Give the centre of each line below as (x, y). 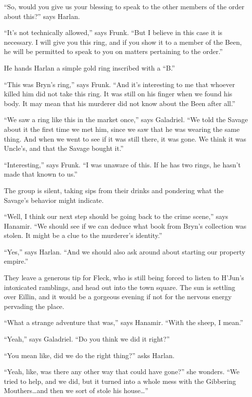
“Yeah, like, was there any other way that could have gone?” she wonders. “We (122, 371)
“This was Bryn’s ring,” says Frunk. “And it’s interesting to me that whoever (119, 84)
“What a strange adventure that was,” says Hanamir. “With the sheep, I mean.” (124, 322)
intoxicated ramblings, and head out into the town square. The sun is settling (120, 287)
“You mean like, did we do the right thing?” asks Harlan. (89, 355)
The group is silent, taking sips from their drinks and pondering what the (114, 190)
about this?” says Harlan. (42, 16)
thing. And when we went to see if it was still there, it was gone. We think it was (125, 138)
